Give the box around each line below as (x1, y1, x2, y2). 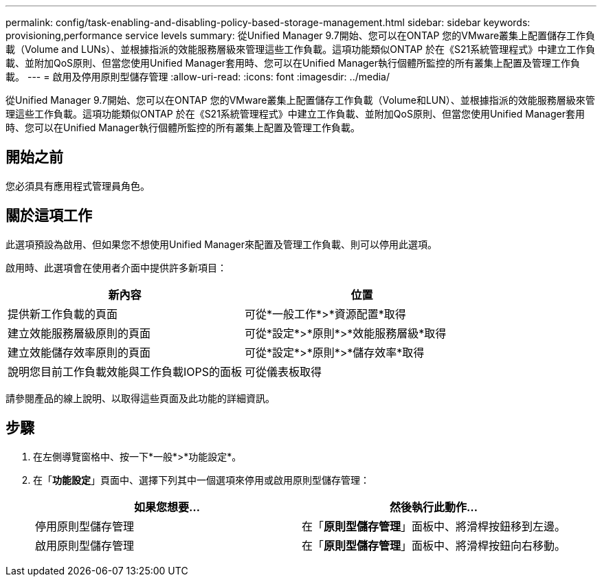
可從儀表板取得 (245, 364, 322, 379)
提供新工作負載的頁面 (8, 306, 118, 321)
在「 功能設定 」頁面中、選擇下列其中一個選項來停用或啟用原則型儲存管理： (33, 473, 370, 486)
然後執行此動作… (390, 500, 478, 514)
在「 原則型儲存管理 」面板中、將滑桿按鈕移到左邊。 (302, 519, 566, 533)
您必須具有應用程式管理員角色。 (5, 179, 150, 192)
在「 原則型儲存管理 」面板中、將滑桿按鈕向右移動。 (302, 538, 566, 552)
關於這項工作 (5, 207, 92, 225)
